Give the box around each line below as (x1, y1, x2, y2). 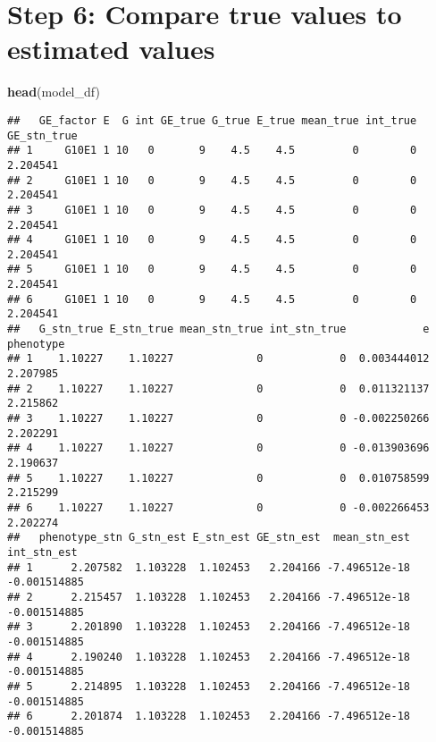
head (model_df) (7, 82, 100, 101)
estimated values (7, 30, 215, 67)
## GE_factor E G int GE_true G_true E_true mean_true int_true (7, 114, 417, 127)
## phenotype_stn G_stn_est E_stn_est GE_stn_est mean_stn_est (7, 531, 411, 544)
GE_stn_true (7, 129, 78, 142)
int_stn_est (7, 545, 78, 559)
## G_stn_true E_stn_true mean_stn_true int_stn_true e (7, 323, 430, 336)
